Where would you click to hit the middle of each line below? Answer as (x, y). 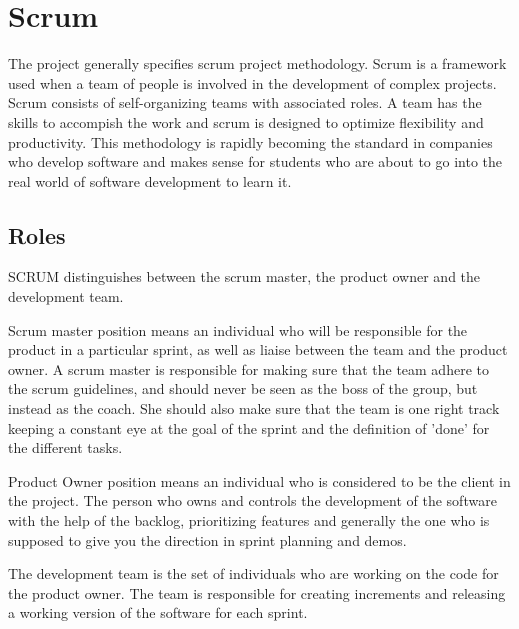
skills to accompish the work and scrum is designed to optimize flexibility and (246, 121)
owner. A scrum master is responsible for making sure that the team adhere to (248, 368)
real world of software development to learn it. (150, 180)
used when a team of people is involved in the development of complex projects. (252, 82)
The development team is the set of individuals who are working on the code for (253, 573)
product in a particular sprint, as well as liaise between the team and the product (258, 349)
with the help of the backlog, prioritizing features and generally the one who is (249, 520)
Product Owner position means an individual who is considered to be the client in (259, 480)
